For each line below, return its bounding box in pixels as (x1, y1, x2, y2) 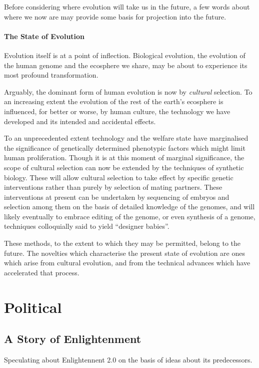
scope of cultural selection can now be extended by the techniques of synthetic (4, 162, 244, 172)
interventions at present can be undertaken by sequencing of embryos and (4, 191, 229, 202)
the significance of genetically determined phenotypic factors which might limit (4, 142, 245, 153)
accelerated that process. (4, 267, 79, 277)
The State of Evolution (4, 31, 85, 41)
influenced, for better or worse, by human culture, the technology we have (4, 106, 230, 116)
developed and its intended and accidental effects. (4, 116, 156, 126)
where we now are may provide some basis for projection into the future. (4, 11, 226, 22)
